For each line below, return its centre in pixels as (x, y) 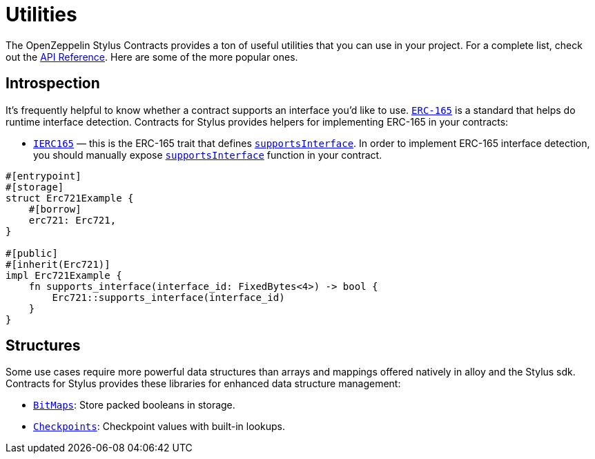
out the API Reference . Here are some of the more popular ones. (152, 57)
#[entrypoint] (43, 176)
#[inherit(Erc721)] (58, 264)
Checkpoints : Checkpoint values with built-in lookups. (159, 427)
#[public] (32, 253)
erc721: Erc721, (72, 220)
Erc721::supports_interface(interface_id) (168, 297)
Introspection (53, 84)
